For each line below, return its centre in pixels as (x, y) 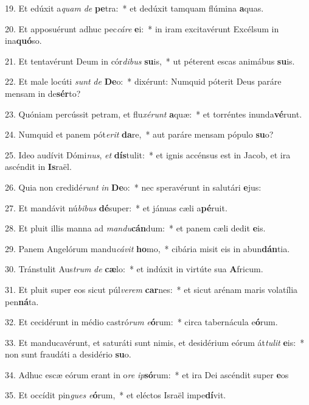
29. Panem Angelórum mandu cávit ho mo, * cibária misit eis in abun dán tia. (148, 248)
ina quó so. (23, 40)
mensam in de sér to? (43, 93)
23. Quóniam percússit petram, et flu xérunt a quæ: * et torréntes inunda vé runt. (154, 114)
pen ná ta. (22, 301)
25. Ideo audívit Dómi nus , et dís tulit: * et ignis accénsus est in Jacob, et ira (148, 154)
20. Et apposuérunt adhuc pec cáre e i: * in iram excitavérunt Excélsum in (142, 28)
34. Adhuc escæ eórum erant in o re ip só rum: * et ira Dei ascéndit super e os (147, 374)
